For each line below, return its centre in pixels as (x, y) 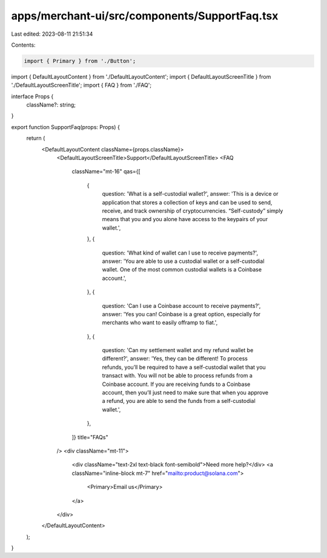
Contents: (23, 45)
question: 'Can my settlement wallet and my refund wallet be (178, 350)
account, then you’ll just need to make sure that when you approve (185, 393)
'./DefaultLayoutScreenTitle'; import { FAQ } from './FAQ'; (81, 85)
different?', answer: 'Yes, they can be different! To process (175, 359)
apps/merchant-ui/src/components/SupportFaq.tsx (145, 16)
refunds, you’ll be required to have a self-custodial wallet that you (184, 367)
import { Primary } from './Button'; (80, 61)
